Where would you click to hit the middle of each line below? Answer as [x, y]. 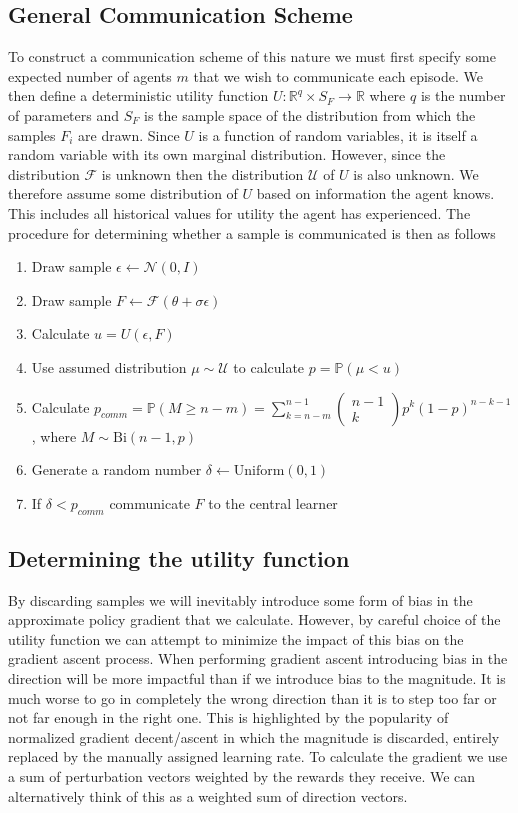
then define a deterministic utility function [138, 95]
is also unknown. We [416, 173]
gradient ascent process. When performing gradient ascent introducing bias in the [258, 658]
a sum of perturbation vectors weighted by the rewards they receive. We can [242, 776]
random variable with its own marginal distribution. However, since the [227, 154]
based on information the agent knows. [375, 193]
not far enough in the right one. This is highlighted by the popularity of [228, 717]
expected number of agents [90, 75]
